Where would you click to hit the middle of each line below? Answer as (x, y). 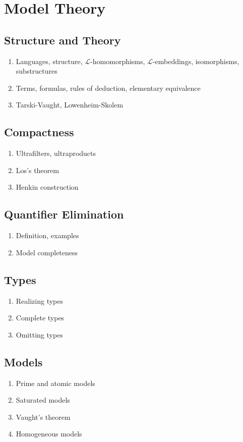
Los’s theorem (37, 170)
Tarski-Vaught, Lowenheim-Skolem (70, 105)
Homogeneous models (49, 434)
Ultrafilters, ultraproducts (56, 153)
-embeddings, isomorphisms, (196, 61)
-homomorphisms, (118, 61)
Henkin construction (47, 187)
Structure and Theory (63, 40)
